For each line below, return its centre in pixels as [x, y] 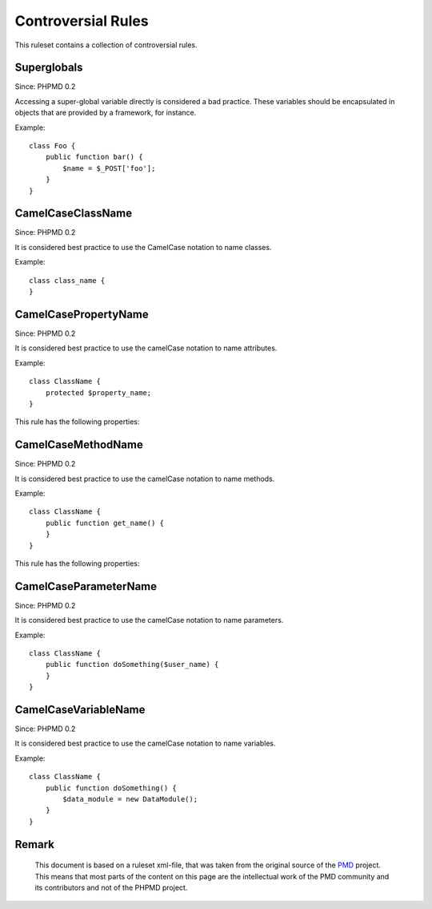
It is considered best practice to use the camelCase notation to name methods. [145, 479]
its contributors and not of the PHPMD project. [111, 888]
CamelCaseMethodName [79, 445]
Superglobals [49, 68]
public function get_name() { [104, 523]
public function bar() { [94, 157]
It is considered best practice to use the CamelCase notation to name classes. [143, 247]
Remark [35, 844]
